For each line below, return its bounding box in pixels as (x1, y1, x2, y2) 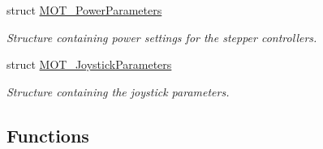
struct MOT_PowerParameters (6, 2, 162, 18)
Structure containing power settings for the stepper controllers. (6, 28, 317, 45)
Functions (6, 122, 89, 147)
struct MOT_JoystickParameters (6, 56, 172, 73)
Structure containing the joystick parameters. (6, 83, 230, 100)
